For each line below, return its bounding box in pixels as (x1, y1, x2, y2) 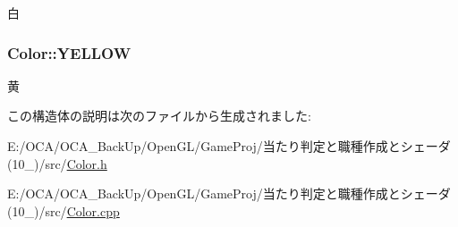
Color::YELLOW (7, 41, 131, 63)
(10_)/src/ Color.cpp (7, 201, 120, 220)
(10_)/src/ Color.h (7, 154, 107, 172)
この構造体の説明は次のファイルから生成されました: (7, 106, 311, 125)
